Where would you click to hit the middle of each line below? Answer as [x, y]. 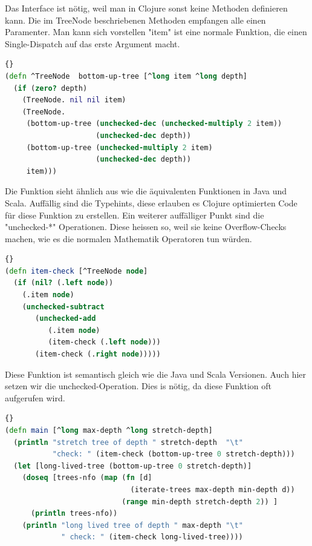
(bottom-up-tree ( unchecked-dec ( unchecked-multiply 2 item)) [154, 124]
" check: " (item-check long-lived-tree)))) [152, 537]
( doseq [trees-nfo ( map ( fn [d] [87, 478]
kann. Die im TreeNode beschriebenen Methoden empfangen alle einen [135, 20]
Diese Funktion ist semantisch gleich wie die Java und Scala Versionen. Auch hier [156, 374]
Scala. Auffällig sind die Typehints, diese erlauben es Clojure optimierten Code [151, 202]
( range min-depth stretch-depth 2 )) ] [200, 502]
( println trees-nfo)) [74, 514]
